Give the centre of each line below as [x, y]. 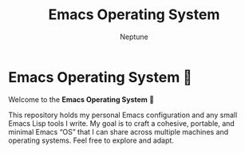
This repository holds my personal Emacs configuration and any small [123, 115]
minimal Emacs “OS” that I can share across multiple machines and [119, 131]
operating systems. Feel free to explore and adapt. [91, 140]
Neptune [134, 37]
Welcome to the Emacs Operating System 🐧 [81, 99]
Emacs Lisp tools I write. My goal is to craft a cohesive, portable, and [122, 123]
